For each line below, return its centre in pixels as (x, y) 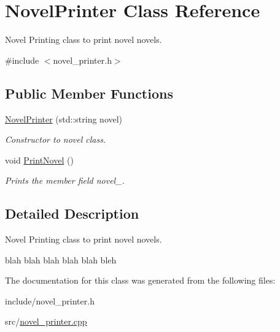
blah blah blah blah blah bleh (61, 259)
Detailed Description (72, 213)
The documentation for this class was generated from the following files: (140, 280)
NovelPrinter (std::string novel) (64, 119)
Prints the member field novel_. (65, 180)
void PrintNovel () (39, 160)
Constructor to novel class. (56, 139)
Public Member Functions (89, 93)
